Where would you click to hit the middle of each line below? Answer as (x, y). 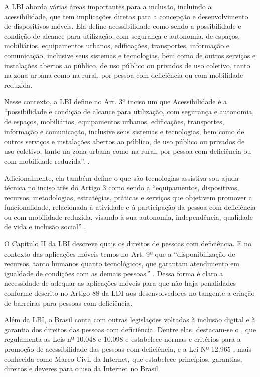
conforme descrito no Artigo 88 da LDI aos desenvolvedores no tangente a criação (129, 293)
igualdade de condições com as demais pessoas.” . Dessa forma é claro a (114, 273)
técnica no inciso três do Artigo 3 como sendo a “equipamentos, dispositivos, (122, 187)
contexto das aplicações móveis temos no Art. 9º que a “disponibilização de (120, 253)
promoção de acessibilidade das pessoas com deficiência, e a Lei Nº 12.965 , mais (128, 349)
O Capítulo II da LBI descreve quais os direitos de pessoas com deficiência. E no (128, 244)
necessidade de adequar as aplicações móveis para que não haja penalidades (120, 283)
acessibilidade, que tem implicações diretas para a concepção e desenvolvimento (126, 16)
